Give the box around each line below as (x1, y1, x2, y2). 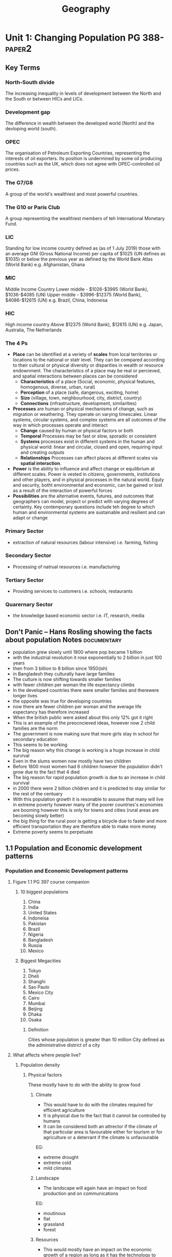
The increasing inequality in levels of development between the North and (5, 90, 161, 96)
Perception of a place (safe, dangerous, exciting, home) (20, 389, 139, 395)
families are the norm (12, 725, 58, 731)
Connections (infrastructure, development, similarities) (20, 401, 137, 407)
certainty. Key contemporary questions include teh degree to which (12, 504, 155, 510)
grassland (43, 1221, 64, 1227)
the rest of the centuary (12, 791, 63, 797)
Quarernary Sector (5, 601, 53, 608)
